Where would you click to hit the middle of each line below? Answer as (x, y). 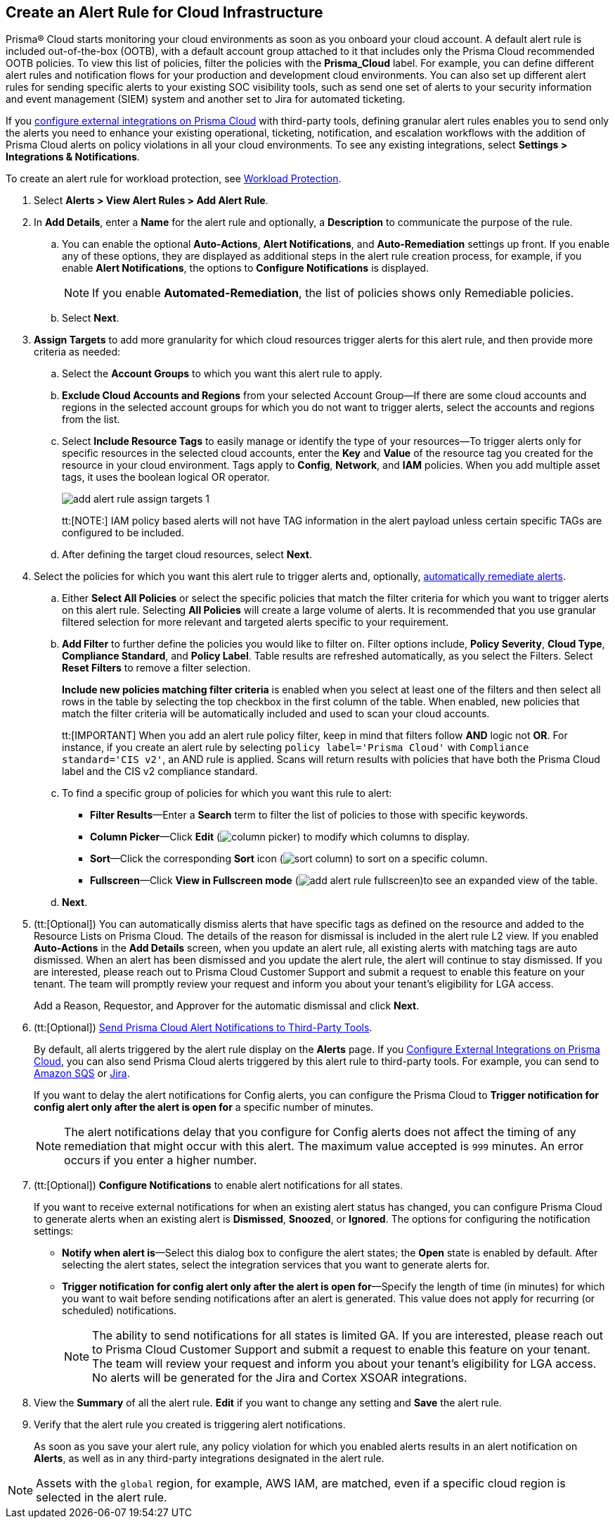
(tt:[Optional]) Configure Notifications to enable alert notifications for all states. (219, 1185)
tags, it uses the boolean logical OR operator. (166, 477)
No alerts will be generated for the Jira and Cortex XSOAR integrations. (280, 1378)
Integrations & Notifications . (73, 157)
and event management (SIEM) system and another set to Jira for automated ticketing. (206, 99)
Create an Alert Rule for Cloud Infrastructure (164, 12)
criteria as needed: (77, 352)
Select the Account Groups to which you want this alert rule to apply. (222, 374)
